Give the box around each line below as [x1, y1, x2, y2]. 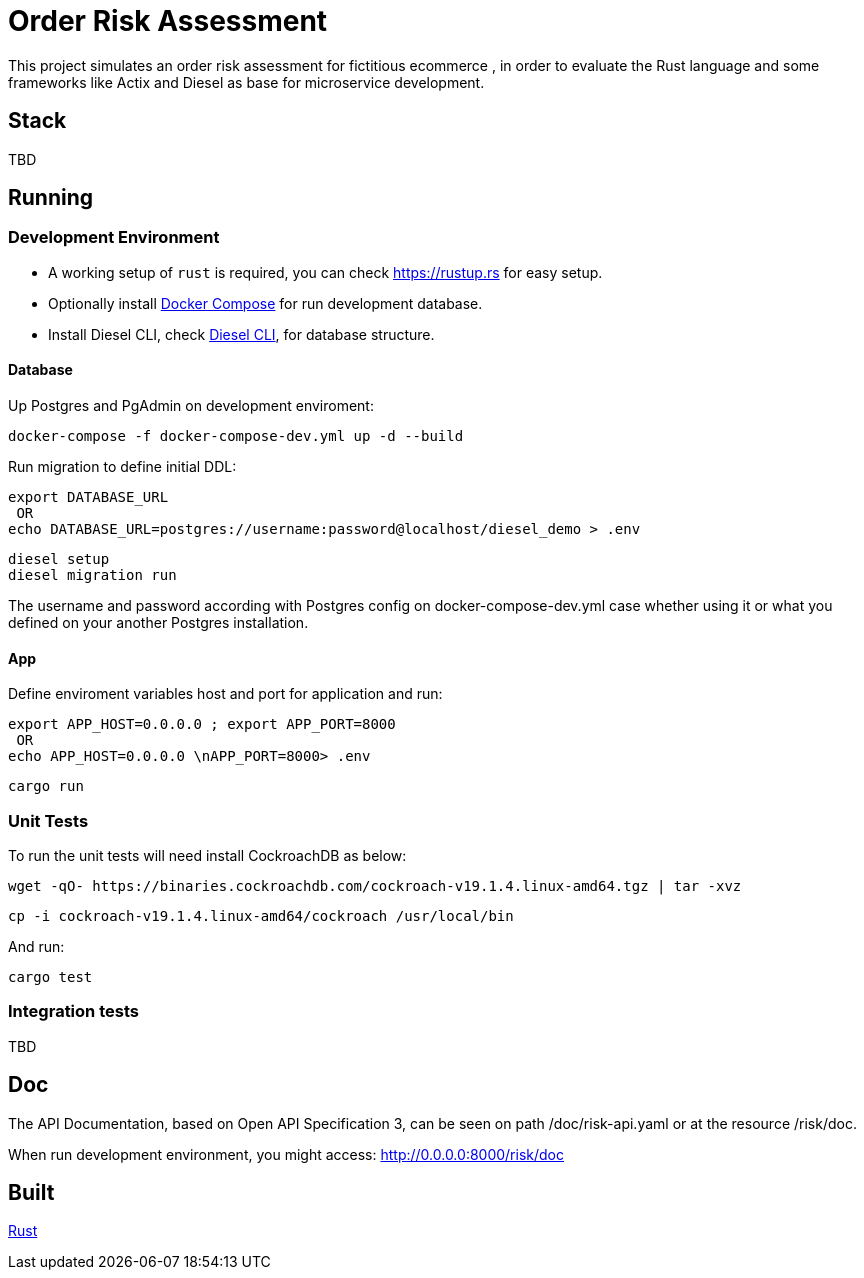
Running [8, 185, 94, 211]
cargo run [8, 778, 84, 795]
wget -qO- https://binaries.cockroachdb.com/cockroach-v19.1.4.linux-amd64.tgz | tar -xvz [8, 878, 742, 894]
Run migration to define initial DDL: [8, 458, 237, 476]
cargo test [8, 969, 93, 985]
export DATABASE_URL [8, 489, 169, 506]
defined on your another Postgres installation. [8, 614, 309, 632]
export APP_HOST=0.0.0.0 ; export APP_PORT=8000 [8, 716, 396, 733]
